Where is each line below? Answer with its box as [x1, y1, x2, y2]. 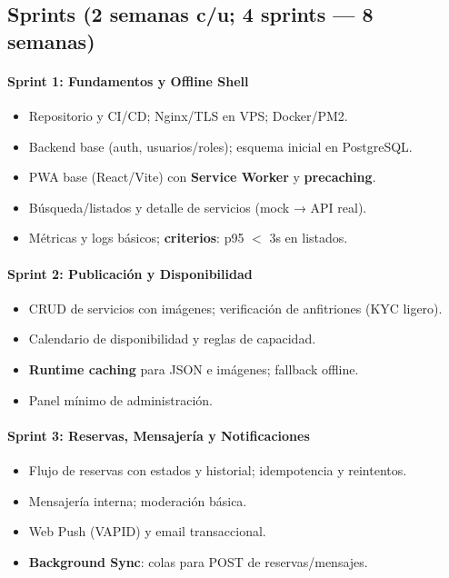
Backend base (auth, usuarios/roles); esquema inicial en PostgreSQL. [28, 136, 413, 155]
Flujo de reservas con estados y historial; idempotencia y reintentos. [28, 460, 407, 479]
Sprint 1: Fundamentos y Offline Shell [7, 71, 249, 90]
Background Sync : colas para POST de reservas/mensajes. [28, 552, 368, 571]
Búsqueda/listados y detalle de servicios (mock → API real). [28, 197, 367, 216]
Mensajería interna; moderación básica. [28, 491, 247, 510]
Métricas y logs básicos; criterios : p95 [28, 228, 244, 247]
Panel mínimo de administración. [28, 390, 213, 409]
